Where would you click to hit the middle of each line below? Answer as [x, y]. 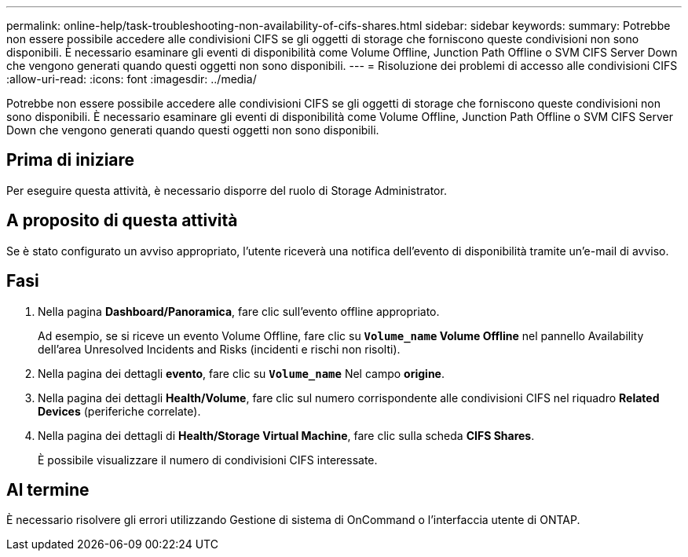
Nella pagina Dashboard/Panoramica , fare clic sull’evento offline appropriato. [239, 311]
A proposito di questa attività [122, 221]
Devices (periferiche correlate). [119, 411]
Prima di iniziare [71, 160]
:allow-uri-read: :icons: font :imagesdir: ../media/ [132, 79]
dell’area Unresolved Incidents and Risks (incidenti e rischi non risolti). [219, 349]
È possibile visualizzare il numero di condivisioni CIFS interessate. [208, 460]
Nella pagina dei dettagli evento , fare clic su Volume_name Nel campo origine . [241, 373]
